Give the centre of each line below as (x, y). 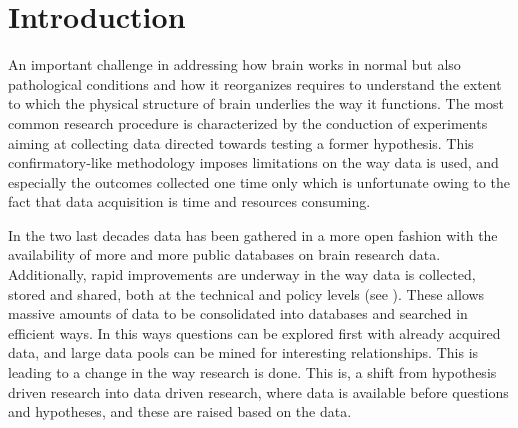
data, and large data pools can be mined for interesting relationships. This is (243, 352)
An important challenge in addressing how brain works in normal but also (234, 64)
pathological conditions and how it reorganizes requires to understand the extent (255, 83)
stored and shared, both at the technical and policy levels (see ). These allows (246, 293)
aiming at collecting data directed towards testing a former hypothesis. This (241, 142)
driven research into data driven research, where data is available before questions (258, 391)
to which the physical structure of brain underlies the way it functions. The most (256, 103)
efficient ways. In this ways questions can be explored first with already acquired (254, 332)
